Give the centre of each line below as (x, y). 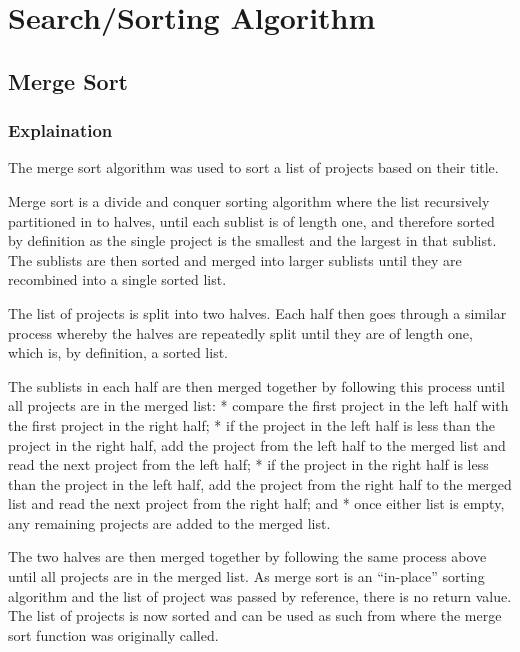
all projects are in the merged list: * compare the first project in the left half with (258, 405)
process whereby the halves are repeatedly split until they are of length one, (240, 332)
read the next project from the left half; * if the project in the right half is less (248, 464)
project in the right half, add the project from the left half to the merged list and (257, 444)
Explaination (60, 130)
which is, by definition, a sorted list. (118, 352)
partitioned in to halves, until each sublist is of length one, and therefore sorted (251, 220)
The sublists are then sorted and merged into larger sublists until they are (235, 259)
